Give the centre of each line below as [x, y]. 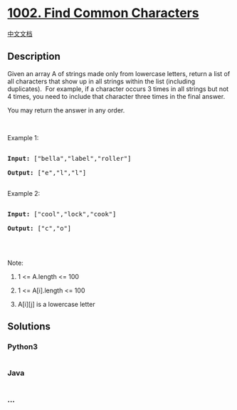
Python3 [22, 347]
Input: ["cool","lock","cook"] [62, 214]
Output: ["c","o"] [39, 228]
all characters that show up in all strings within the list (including [101, 81]
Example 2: [24, 193]
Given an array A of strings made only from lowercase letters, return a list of [119, 73]
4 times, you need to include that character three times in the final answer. [116, 96]
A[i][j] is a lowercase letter [56, 304]
